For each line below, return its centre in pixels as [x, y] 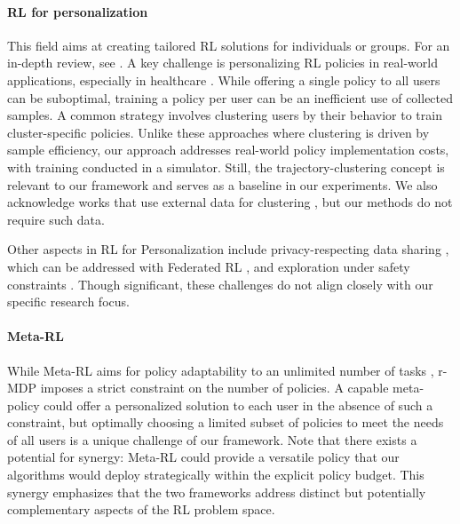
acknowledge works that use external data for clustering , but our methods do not [230, 202]
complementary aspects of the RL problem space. [141, 509]
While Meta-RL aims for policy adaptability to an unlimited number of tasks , [221, 370]
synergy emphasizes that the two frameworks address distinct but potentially [217, 492]
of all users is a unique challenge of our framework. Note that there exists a [212, 439]
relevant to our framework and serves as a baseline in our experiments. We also [222, 184]
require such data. [56, 219]
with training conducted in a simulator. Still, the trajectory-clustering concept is [226, 167]
